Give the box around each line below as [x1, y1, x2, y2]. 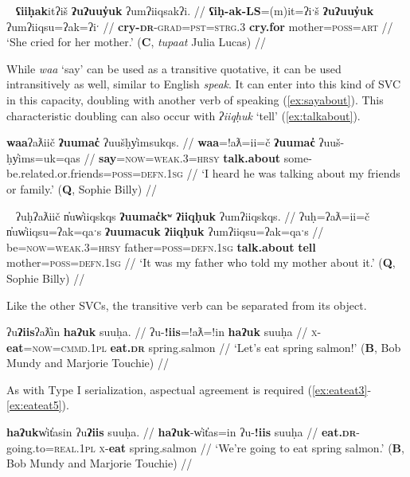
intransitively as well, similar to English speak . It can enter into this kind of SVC [6, 76, 400, 92]
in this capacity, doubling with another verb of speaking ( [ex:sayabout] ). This [6, 91, 384, 108]
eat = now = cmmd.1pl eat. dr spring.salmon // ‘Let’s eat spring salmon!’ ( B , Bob [6, 338, 401, 355]
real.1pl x [53, 439, 105, 455]
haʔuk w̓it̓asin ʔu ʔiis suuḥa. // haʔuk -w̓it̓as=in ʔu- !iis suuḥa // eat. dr [6, 424, 357, 440]
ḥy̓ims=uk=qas [6, 149, 80, 166]
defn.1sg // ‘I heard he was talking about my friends [141, 165, 400, 182]
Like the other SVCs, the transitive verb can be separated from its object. [6, 296, 367, 313]
